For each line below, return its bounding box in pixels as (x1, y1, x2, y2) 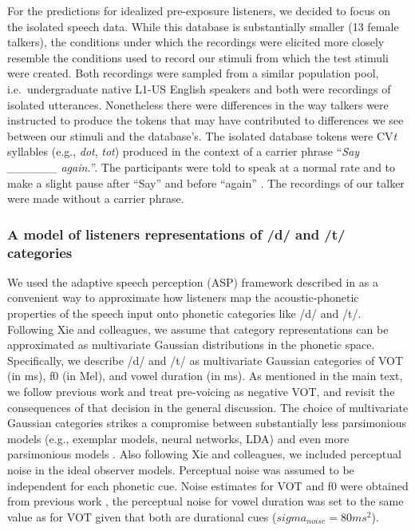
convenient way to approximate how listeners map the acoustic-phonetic (7, 289, 359, 306)
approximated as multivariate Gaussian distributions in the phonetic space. (7, 336, 375, 353)
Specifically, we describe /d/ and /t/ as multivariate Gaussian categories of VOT (7, 351, 404, 368)
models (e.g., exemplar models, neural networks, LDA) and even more (7, 430, 350, 446)
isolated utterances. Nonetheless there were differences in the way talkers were (7, 96, 389, 113)
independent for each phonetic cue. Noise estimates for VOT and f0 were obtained (7, 477, 409, 493)
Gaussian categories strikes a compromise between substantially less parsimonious (7, 414, 407, 431)
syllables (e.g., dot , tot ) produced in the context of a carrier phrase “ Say (7, 143, 360, 160)
